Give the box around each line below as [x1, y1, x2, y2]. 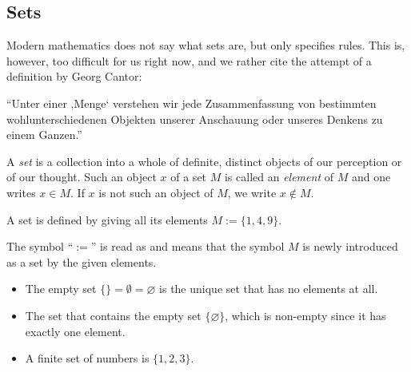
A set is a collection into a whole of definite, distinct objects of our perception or [6, 152, 402, 169]
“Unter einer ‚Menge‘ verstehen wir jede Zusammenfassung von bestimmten [6, 94, 377, 111]
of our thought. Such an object [6, 168, 157, 185]
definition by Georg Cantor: [6, 68, 142, 85]
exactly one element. [25, 323, 126, 339]
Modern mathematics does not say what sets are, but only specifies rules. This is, [6, 37, 405, 53]
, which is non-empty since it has [225, 307, 386, 323]
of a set [170, 168, 207, 185]
